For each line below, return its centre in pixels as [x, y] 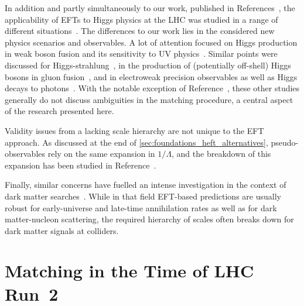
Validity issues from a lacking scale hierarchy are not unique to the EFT [134, 130]
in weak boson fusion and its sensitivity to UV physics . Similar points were [141, 54]
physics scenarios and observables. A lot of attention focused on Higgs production [151, 42]
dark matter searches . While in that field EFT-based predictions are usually [143, 196]
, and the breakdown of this [221, 154]
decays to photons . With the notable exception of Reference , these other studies [152, 88]
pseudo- [285, 142]
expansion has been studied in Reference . [81, 165]
